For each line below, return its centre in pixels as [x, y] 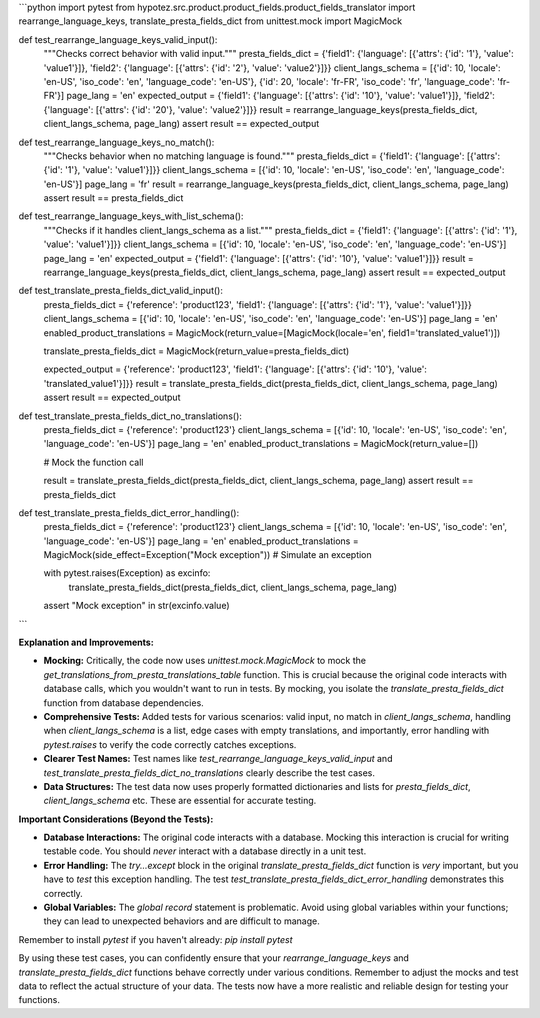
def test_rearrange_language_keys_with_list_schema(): [131, 216]
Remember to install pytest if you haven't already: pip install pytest [155, 939]
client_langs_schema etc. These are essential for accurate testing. [180, 801]
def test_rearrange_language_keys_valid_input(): [118, 39]
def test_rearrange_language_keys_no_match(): [116, 142]
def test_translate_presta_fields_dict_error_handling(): [129, 512]
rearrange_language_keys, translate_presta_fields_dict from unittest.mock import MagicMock [210, 21]
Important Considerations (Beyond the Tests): [116, 819]
